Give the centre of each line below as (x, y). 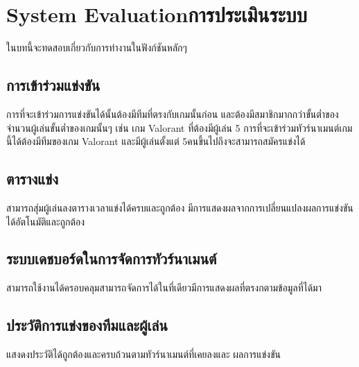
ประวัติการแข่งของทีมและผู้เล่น (87, 325)
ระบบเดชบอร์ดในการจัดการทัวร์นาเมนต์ (112, 258)
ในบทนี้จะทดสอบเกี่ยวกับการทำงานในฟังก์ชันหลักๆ (97, 48)
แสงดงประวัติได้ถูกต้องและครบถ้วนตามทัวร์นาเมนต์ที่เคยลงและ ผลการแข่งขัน (143, 354)
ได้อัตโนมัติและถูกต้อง (46, 221)
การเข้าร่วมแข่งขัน (53, 85)
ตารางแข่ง (32, 179)
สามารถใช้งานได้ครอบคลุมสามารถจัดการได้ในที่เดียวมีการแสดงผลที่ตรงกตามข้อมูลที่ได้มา (164, 288)
